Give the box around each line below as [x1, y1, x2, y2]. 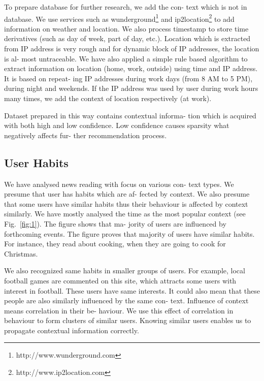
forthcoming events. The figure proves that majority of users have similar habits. [4, 228, 255, 239]
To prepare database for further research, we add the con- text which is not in [4, 2, 247, 12]
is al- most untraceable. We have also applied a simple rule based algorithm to [4, 53, 248, 63]
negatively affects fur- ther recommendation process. [4, 130, 167, 140]
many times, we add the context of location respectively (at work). [4, 93, 212, 103]
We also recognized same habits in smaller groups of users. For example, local [4, 265, 245, 276]
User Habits [4, 154, 69, 170]
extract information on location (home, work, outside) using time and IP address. [4, 63, 258, 74]
